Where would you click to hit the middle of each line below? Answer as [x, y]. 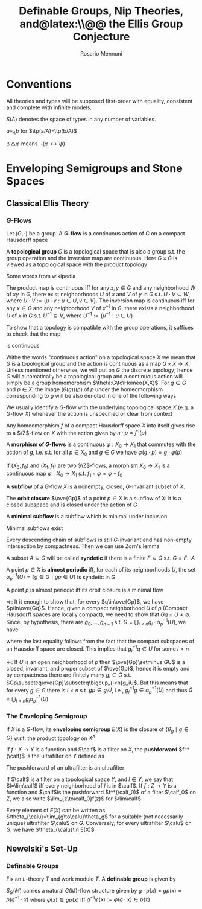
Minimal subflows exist [35, 528]
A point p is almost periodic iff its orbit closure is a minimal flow [85, 590]
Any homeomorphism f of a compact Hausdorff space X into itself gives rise [101, 425]
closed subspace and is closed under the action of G [72, 505]
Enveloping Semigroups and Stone [94, 168]
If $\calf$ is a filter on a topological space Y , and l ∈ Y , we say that [90, 779]
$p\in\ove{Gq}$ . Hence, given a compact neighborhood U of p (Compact [97, 608]
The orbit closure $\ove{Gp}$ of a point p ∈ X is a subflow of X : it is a [94, 498]
